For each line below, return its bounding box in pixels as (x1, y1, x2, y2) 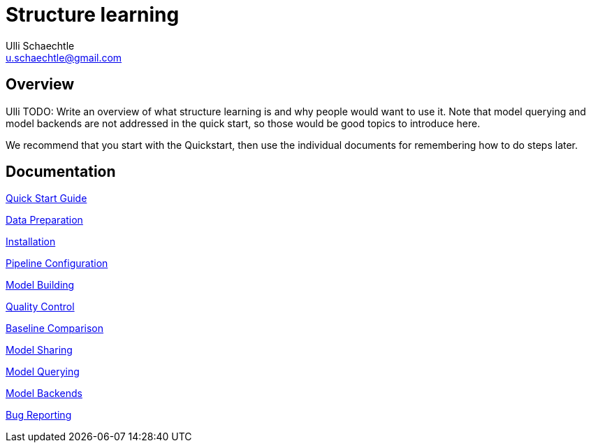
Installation (6, 236, 56, 248)
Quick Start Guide (6, 192, 87, 205)
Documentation (6, 163, 116, 181)
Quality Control (6, 301, 75, 313)
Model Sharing (6, 344, 73, 356)
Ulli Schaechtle (6, 39, 75, 52)
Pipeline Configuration (6, 257, 108, 270)
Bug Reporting (6, 409, 72, 421)
